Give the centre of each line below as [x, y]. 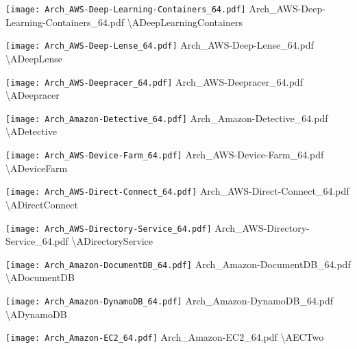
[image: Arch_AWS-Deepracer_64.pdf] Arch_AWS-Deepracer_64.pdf [154, 81]
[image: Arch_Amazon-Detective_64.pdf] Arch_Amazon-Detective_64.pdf [167, 118]
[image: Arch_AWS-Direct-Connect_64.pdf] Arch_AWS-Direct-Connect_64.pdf [177, 191]
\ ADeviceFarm [37, 168]
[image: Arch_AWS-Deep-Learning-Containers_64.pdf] [126, 10]
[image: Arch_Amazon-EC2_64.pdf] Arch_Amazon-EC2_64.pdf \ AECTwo [165, 337]
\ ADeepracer [33, 95]
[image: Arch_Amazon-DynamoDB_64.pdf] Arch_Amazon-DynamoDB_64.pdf [170, 300]
